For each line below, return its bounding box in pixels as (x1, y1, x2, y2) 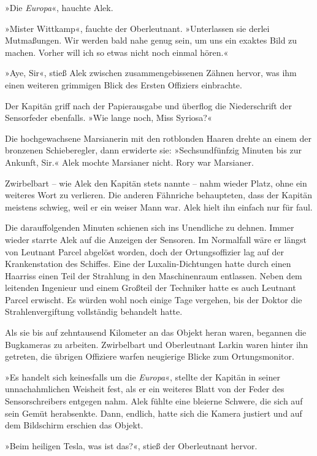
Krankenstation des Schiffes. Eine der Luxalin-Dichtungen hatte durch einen (5, 257, 291, 270)
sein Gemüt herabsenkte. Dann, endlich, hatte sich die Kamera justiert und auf (5, 406, 302, 419)
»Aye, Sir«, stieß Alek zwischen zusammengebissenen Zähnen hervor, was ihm (5, 66, 297, 79)
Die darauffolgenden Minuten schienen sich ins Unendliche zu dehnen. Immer (5, 221, 294, 234)
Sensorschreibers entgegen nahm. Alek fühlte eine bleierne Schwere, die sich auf (5, 395, 303, 408)
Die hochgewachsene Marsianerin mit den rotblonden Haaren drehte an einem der (5, 131, 311, 144)
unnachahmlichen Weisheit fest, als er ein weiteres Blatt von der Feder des (5, 382, 285, 395)
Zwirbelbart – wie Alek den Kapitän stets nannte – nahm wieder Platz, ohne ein (5, 176, 307, 189)
